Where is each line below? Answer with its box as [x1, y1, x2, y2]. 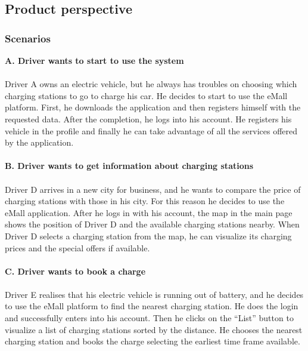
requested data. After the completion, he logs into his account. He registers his [5, 112, 292, 125]
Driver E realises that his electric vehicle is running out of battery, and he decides [5, 288, 304, 300]
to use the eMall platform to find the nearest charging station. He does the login [5, 300, 298, 312]
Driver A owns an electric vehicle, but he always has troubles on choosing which [5, 78, 297, 90]
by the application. [5, 136, 74, 149]
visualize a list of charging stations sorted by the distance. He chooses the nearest [5, 323, 303, 335]
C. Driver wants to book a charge [5, 264, 146, 277]
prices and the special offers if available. [5, 241, 150, 254]
